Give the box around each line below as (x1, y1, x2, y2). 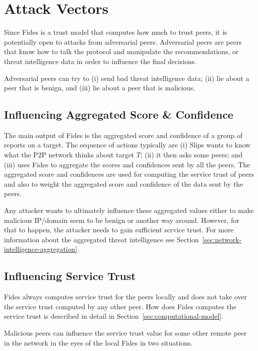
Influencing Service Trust (4, 268, 136, 283)
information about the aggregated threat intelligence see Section (4, 234, 199, 244)
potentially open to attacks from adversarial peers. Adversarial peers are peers (4, 36, 242, 47)
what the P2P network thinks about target (4, 149, 134, 160)
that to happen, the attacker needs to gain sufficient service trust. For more (4, 224, 234, 235)
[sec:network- (202, 234, 242, 244)
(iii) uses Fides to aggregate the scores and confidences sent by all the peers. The (4, 159, 250, 169)
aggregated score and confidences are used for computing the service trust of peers (4, 169, 254, 179)
